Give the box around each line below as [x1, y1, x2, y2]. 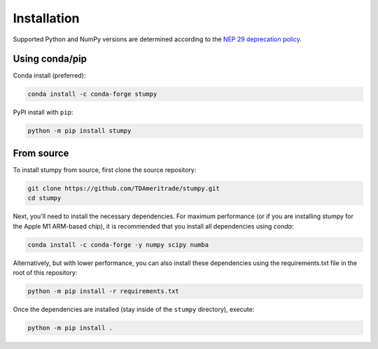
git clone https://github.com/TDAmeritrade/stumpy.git [27, 184, 220, 192]
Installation [13, 10, 80, 26]
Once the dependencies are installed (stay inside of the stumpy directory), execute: [13, 305, 255, 313]
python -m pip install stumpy [27, 127, 132, 135]
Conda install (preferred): [13, 71, 86, 80]
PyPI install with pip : [13, 108, 73, 117]
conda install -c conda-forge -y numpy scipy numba [27, 241, 209, 248]
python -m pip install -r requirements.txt [27, 287, 180, 295]
